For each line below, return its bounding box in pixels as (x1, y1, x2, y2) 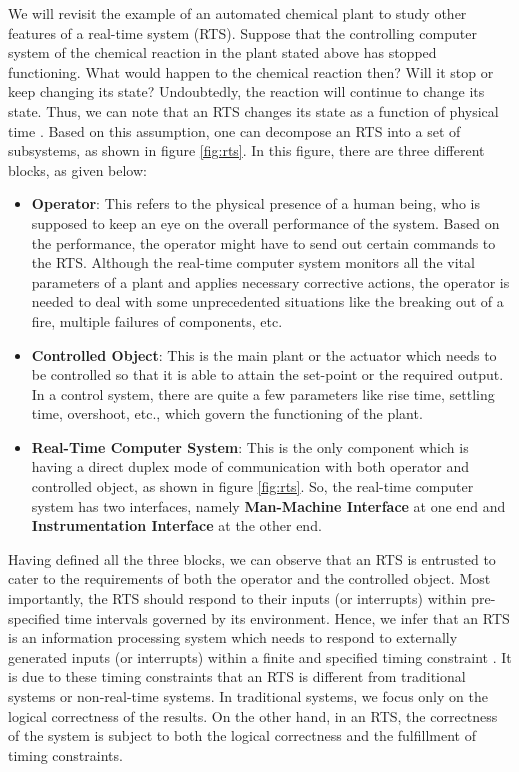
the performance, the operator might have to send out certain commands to (31, 232, 496, 253)
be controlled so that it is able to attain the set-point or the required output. (31, 364, 504, 385)
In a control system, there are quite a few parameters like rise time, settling (31, 383, 495, 404)
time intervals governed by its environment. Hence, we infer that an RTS (64, 607, 510, 628)
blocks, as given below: (8, 159, 147, 180)
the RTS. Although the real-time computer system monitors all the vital (31, 252, 475, 273)
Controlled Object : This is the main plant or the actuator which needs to (31, 344, 497, 365)
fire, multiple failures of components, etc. (31, 310, 283, 331)
